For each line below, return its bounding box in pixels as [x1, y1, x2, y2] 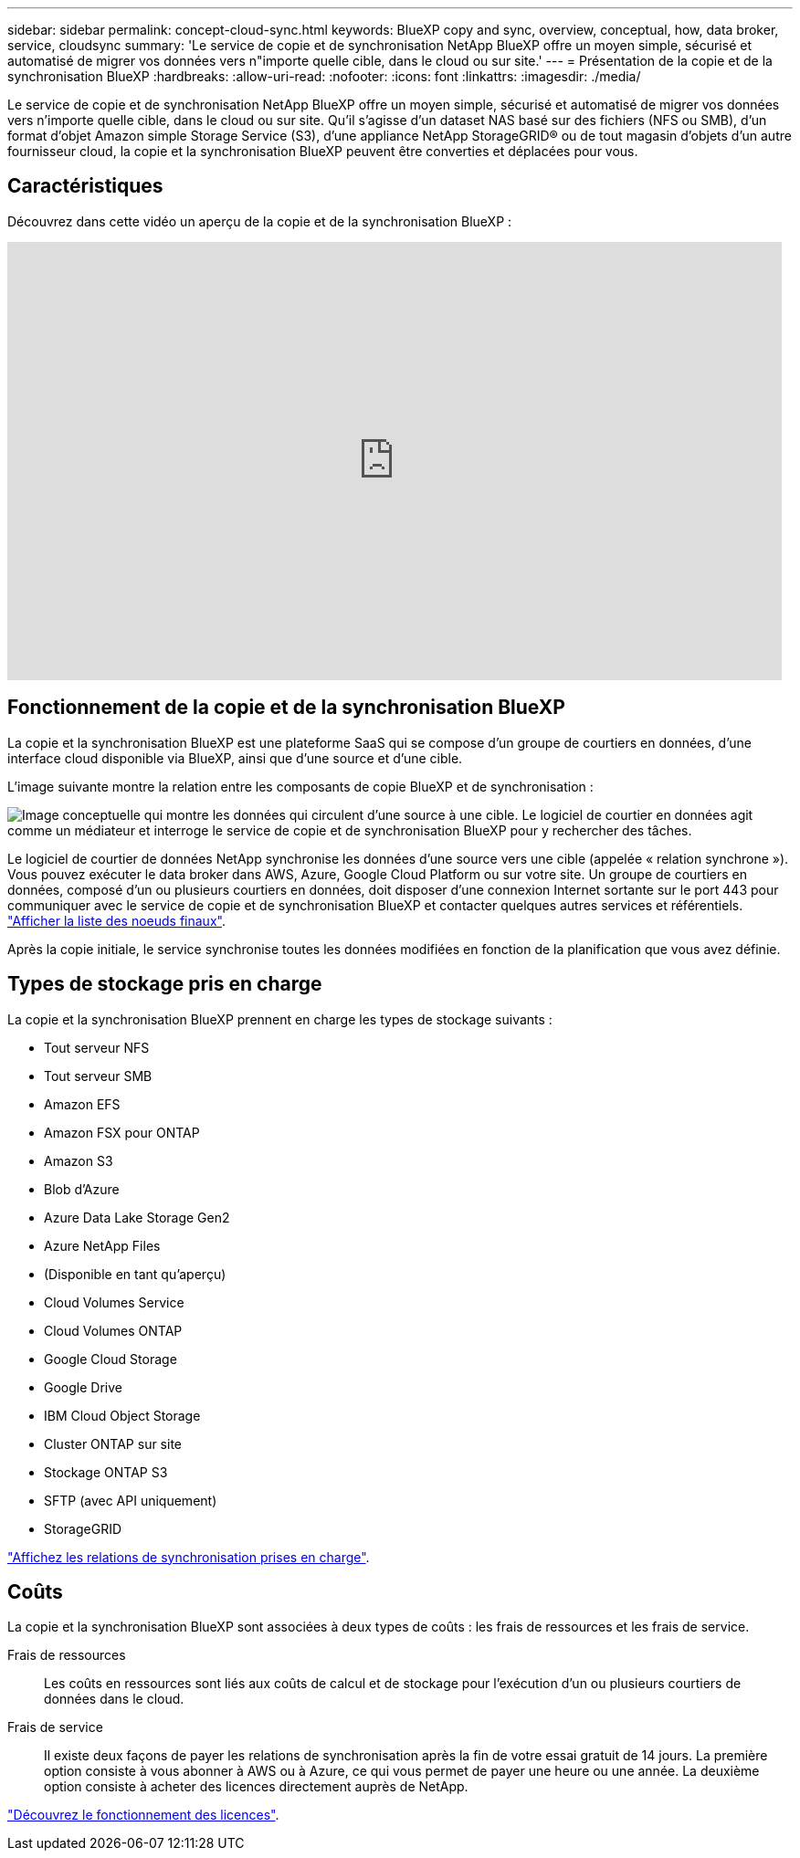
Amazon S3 [44, 1152, 113, 1169]
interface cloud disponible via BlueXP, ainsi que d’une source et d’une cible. [7, 750, 463, 766]
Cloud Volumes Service [44, 1294, 184, 1310]
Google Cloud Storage [44, 1350, 177, 1367]
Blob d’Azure [44, 1181, 120, 1197]
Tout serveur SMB [44, 1067, 153, 1084]
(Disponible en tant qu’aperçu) [44, 1265, 226, 1282]
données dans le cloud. [44, 1691, 184, 1707]
